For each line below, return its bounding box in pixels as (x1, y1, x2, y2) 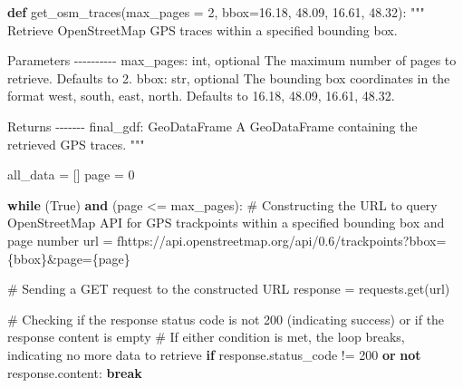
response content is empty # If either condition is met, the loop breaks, (7, 327, 405, 346)
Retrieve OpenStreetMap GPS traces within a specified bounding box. (7, 20, 398, 39)
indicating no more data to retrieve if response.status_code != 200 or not (7, 344, 421, 364)
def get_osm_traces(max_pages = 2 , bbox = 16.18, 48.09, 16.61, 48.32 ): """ (7, 3, 425, 21)
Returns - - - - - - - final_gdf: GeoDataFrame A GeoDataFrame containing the (7, 116, 418, 135)
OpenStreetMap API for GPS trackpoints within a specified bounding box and (7, 213, 445, 232)
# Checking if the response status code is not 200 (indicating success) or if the (7, 309, 445, 328)
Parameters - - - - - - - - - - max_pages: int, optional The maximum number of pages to (7, 51, 457, 70)
